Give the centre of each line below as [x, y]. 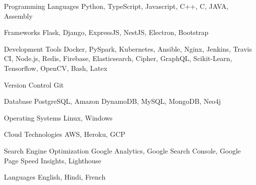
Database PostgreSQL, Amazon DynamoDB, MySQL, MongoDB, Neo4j [112, 101]
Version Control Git [34, 84]
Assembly [18, 15]
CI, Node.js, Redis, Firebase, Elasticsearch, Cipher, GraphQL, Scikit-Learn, [118, 58]
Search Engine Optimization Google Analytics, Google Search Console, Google [123, 150]
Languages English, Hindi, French [55, 177]
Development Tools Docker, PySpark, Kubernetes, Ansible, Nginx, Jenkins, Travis [128, 48]
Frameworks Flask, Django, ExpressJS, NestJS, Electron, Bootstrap [106, 32]
